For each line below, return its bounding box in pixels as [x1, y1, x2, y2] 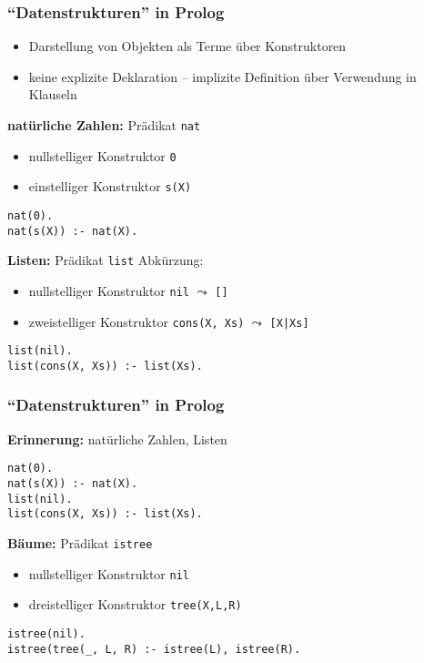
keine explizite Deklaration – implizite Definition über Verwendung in [28, 66, 417, 86]
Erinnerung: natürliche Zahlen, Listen [7, 429, 227, 448]
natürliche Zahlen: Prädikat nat [7, 116, 201, 134]
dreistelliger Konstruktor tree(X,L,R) [28, 595, 242, 614]
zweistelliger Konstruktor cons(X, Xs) [28, 311, 245, 331]
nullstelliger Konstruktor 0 [28, 146, 177, 165]
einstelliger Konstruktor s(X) [28, 177, 192, 196]
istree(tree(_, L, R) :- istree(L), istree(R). [7, 642, 301, 656]
